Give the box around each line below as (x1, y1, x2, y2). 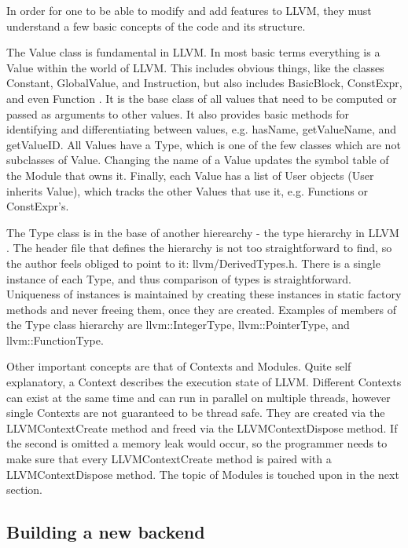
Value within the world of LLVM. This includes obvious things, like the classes (6, 59, 384, 75)
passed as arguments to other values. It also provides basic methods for (6, 105, 349, 122)
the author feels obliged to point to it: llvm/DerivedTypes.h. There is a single (6, 254, 380, 271)
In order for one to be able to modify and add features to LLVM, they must (6, 2, 372, 18)
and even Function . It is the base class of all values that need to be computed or (6, 90, 397, 106)
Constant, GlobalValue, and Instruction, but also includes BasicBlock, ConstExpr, (6, 75, 402, 91)
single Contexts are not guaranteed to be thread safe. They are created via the (6, 404, 385, 421)
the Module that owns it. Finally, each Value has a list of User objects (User (6, 166, 374, 183)
